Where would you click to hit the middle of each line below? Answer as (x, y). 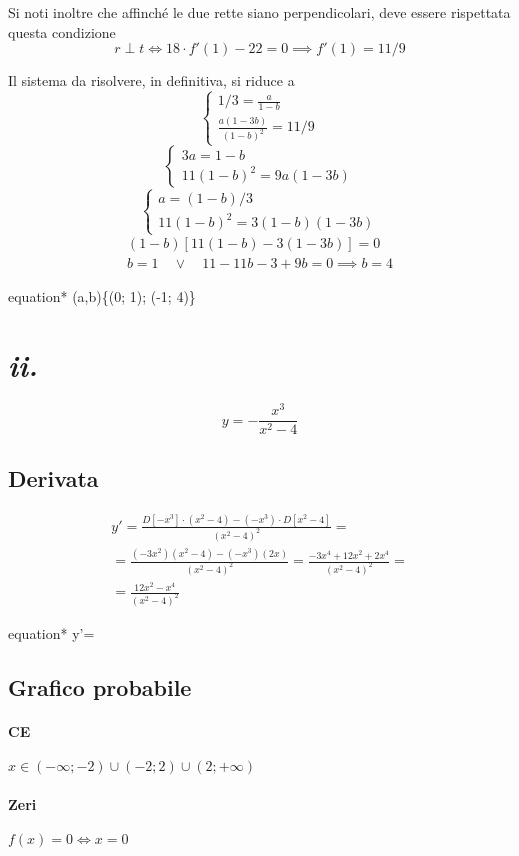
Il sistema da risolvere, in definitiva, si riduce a (151, 80)
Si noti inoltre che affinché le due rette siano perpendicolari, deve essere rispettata (259, 12)
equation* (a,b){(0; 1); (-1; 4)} (102, 295)
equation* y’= (51, 632)
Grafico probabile (100, 686)
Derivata (53, 477)
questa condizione (62, 31)
